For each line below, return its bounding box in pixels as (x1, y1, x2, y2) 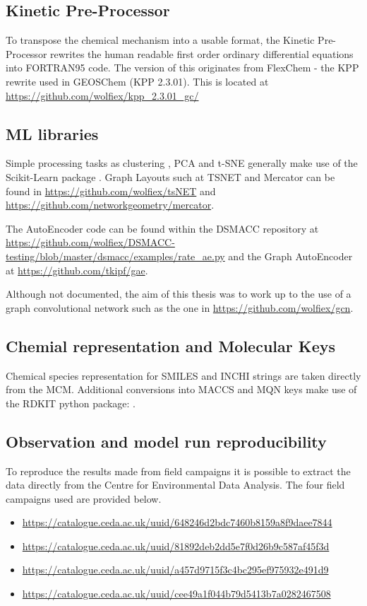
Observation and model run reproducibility (6, 430, 327, 452)
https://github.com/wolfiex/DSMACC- (6, 235, 175, 250)
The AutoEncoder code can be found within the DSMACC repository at (6, 221, 319, 235)
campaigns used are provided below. (6, 491, 162, 506)
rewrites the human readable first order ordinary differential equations (50, 46, 354, 61)
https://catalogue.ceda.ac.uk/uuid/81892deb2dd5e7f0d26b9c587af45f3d (22, 538, 330, 553)
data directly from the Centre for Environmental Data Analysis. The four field (6, 477, 345, 492)
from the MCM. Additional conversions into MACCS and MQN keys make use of (6, 382, 357, 397)
